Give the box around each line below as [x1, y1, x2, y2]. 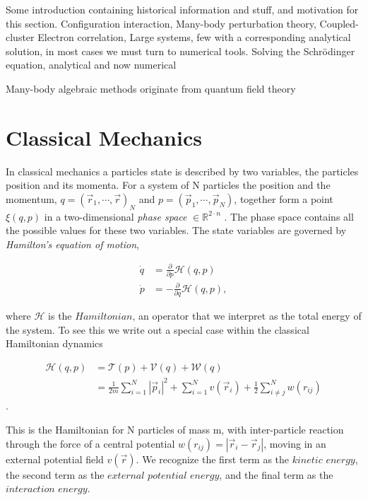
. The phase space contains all [224, 209, 354, 223]
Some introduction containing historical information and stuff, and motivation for [6, 2, 359, 16]
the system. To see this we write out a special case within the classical [6, 322, 309, 337]
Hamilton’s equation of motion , [6, 236, 139, 251]
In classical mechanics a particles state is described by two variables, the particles [6, 163, 359, 178]
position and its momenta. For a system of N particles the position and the [6, 178, 331, 192]
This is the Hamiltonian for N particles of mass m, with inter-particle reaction [6, 421, 344, 436]
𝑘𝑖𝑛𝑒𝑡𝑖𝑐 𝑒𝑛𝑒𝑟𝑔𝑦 [292, 455, 355, 465]
